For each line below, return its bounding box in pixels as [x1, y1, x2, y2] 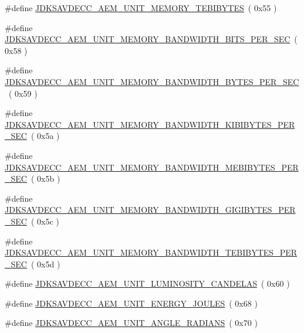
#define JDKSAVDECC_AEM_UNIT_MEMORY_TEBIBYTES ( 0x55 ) [5, 2, 277, 13]
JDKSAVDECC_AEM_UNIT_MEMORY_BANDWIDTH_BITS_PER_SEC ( [5, 33, 298, 45]
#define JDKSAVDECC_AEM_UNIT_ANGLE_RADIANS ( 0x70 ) [5, 317, 258, 329]
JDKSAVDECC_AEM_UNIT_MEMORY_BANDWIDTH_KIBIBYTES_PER [5, 118, 295, 130]
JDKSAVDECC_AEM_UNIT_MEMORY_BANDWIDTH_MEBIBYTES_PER [5, 161, 299, 173]
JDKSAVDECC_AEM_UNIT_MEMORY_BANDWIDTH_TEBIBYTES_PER [5, 246, 298, 259]
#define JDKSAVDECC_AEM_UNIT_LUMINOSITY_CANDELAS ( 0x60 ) [5, 277, 290, 290]
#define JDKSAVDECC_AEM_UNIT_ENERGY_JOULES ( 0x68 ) [5, 297, 258, 309]
